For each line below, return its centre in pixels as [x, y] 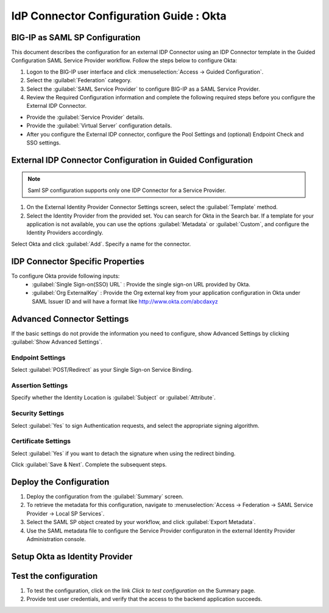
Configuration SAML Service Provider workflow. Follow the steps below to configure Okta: [124, 60]
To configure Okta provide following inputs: [65, 276]
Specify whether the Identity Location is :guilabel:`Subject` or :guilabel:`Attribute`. [113, 398]
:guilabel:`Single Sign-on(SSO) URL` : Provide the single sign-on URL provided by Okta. [141, 285]
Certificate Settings [41, 441]
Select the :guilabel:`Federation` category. [79, 80]
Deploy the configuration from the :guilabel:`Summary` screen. [105, 496]
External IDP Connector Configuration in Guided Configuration [132, 160]
